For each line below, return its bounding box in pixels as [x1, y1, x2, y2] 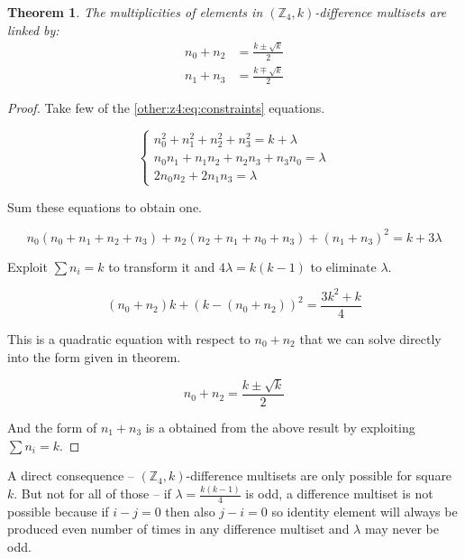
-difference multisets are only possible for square [186, 466, 452, 485]
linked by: [7, 20, 59, 39]
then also [165, 501, 215, 520]
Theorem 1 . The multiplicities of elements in [7, 3, 263, 21]
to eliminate [310, 256, 377, 275]
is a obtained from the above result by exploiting [145, 417, 415, 436]
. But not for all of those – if [14, 484, 171, 503]
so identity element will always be [271, 501, 458, 520]
